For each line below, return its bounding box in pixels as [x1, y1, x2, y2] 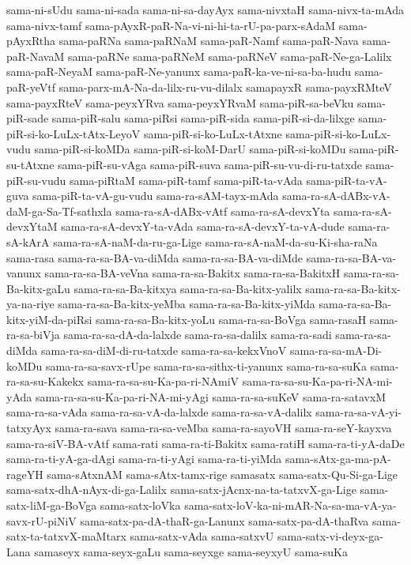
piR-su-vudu [6, 171, 66, 188]
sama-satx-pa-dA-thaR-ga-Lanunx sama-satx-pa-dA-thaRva [80, 512, 369, 529]
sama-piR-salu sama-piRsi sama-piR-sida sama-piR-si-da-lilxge [51, 110, 355, 126]
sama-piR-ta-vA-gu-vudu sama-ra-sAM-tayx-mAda [32, 187, 279, 204]
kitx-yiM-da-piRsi [6, 311, 92, 327]
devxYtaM [6, 218, 58, 235]
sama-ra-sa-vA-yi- [315, 404, 402, 420]
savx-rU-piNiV [6, 512, 77, 529]
